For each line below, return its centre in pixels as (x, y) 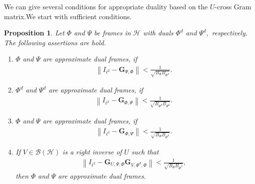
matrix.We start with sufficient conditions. (68, 16)
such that (145, 151)
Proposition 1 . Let (34, 33)
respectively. (230, 33)
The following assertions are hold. (55, 42)
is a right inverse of (92, 151)
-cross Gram (233, 6)
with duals (158, 33)
